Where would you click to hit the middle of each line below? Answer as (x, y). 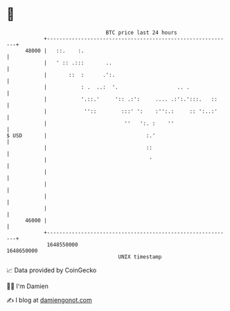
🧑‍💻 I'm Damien (28, 286)
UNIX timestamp (140, 257)
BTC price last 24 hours (141, 33)
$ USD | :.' (81, 135)
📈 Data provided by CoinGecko (52, 270)
